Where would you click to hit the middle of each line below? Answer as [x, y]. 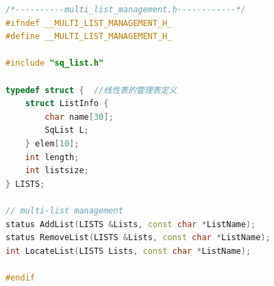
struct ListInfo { [67, 104]
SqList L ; [67, 130]
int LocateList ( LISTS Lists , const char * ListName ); [128, 251]
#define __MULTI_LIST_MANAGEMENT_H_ [89, 37]
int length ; [52, 157]
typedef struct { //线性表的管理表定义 [91, 90]
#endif [20, 277]
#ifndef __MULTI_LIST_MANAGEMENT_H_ [89, 23]
